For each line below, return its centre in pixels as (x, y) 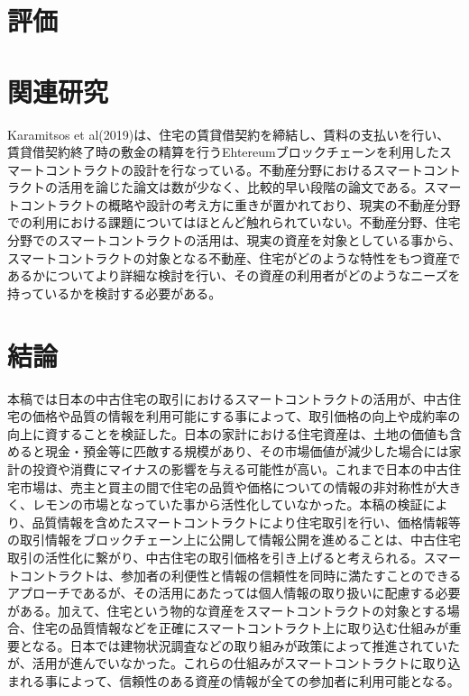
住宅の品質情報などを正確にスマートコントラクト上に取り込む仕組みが (240, 628)
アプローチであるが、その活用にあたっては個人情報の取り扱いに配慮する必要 (234, 593)
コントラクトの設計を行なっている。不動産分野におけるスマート (234, 169)
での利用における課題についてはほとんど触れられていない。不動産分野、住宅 (234, 222)
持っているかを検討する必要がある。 (115, 293)
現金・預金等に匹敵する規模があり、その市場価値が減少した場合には (247, 451)
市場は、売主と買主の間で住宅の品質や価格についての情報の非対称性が (228, 486)
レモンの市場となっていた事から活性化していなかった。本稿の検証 (227, 504)
